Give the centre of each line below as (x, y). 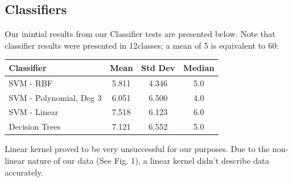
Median (199, 67)
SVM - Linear (34, 112)
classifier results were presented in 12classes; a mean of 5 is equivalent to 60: (142, 45)
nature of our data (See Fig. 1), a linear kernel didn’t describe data (148, 160)
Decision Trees (35, 127)
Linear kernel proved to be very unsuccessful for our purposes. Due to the (137, 149)
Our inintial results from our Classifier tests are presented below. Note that (140, 34)
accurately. (24, 172)
